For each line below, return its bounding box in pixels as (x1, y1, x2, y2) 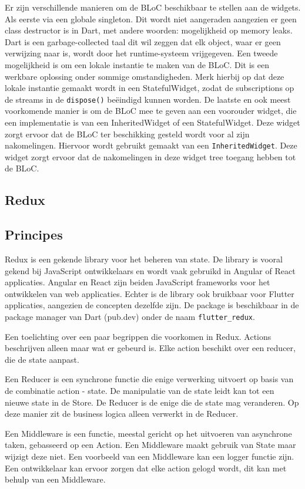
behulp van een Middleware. (5, 473, 106, 485)
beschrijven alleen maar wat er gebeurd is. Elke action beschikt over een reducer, (5, 342, 296, 354)
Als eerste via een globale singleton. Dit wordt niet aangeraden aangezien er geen (5, 12, 297, 25)
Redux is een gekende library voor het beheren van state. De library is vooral (5, 253, 283, 265)
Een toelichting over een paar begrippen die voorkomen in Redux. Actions (5, 330, 272, 342)
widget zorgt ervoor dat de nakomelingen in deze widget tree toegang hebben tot (5, 150, 296, 163)
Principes (5, 225, 63, 244)
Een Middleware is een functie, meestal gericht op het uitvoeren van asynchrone (5, 427, 292, 439)
